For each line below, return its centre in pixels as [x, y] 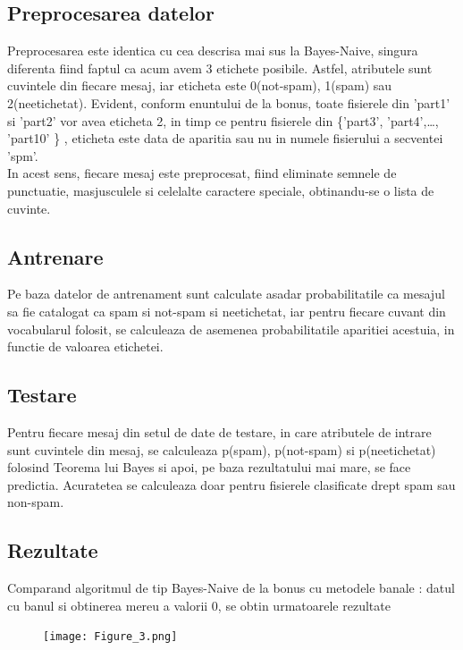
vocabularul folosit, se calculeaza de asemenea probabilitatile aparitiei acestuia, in [231, 329]
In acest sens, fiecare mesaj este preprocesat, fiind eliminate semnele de [202, 173]
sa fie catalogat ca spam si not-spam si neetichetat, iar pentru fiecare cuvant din [227, 311]
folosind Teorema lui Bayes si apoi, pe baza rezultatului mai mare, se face [209, 467]
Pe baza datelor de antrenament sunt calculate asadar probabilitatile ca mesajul [226, 294]
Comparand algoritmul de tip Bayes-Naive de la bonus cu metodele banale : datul [231, 588]
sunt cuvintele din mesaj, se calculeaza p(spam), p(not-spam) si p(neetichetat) [222, 449]
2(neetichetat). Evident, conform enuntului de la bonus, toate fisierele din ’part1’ [229, 102]
